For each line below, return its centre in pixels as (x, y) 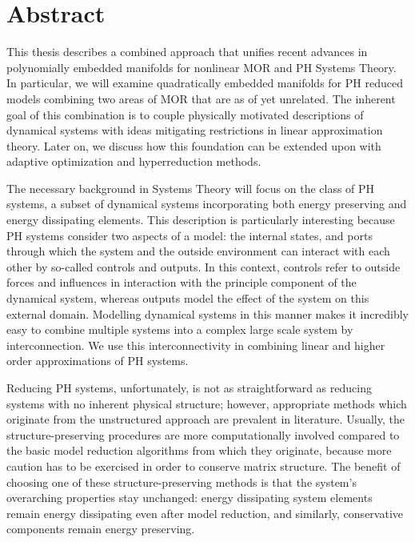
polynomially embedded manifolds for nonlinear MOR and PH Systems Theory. (202, 67)
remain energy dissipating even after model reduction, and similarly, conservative (205, 513)
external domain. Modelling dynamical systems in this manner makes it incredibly (207, 313)
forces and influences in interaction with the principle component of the (182, 282)
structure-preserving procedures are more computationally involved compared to (203, 434)
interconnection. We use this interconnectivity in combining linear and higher (196, 345)
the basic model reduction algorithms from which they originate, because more (199, 450)
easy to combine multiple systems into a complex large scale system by (180, 329)
